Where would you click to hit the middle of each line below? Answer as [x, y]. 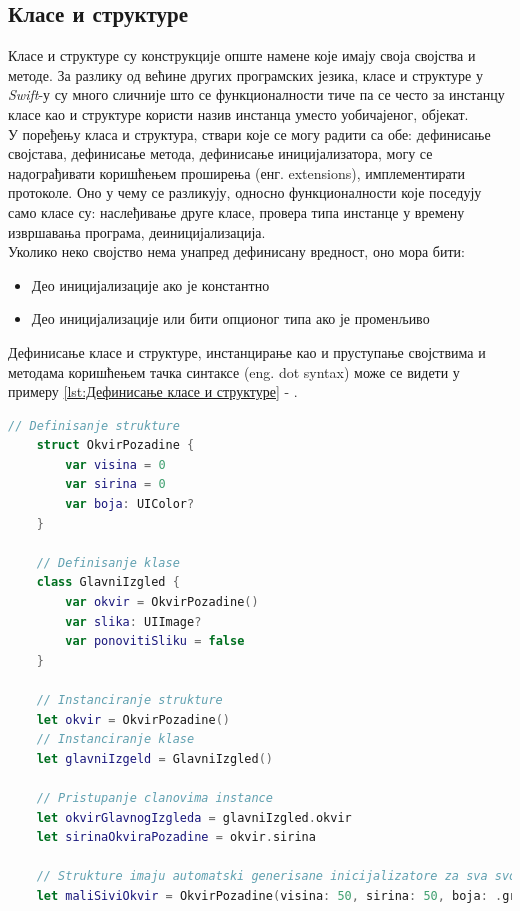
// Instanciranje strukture [129, 700]
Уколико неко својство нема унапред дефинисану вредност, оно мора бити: [236, 251]
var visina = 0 [115, 464]
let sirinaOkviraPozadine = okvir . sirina [176, 837]
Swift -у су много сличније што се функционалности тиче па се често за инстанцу [256, 94]
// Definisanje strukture [94, 425]
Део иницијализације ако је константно [150, 284]
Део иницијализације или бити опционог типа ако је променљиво [230, 318]
